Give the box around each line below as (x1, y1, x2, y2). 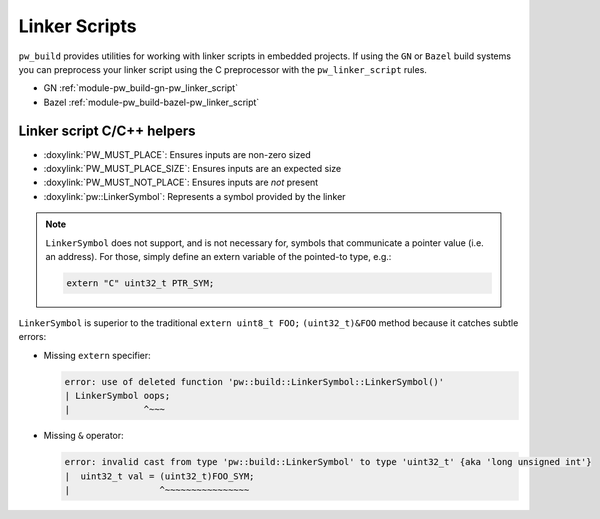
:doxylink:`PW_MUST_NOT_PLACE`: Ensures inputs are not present (43, 176, 319, 189)
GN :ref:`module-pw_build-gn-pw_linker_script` (43, 82, 239, 94)
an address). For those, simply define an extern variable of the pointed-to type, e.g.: (45, 250, 392, 262)
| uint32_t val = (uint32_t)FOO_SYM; (64, 470, 255, 482)
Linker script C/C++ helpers (18, 122, 196, 139)
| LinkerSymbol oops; (64, 390, 171, 402)
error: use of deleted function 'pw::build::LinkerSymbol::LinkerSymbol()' (64, 376, 445, 387)
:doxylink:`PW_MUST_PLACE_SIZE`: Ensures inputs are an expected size (43, 163, 342, 175)
